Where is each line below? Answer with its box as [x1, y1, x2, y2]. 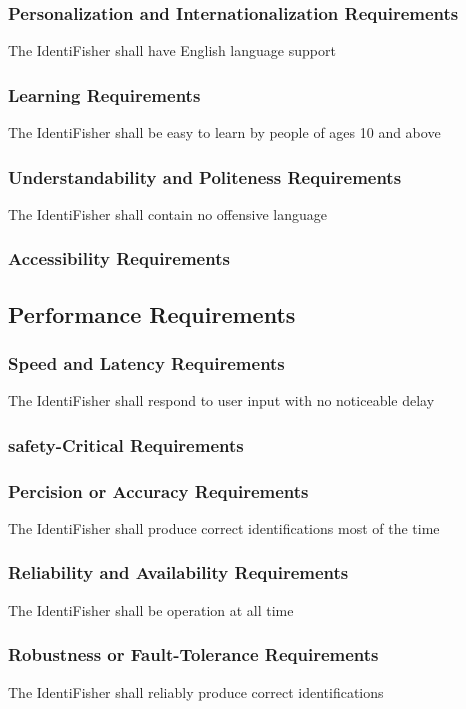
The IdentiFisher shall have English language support [8, 40, 336, 61]
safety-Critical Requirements [8, 432, 244, 457]
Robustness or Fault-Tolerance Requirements [8, 642, 379, 667]
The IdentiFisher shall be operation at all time [8, 599, 294, 620]
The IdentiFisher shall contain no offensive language [8, 203, 327, 224]
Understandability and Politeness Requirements [8, 164, 402, 189]
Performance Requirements [8, 298, 296, 329]
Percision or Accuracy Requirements [8, 478, 309, 503]
